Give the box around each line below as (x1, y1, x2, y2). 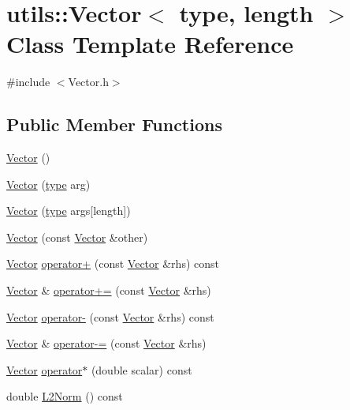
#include (6, 73, 50, 90)
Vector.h (68, 73, 109, 90)
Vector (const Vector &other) (6, 228, 148, 245)
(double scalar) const (91, 361, 192, 378)
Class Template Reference (6, 28, 294, 60)
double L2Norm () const (6, 388, 123, 404)
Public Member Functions (6, 112, 222, 137)
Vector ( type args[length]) (6, 202, 131, 219)
